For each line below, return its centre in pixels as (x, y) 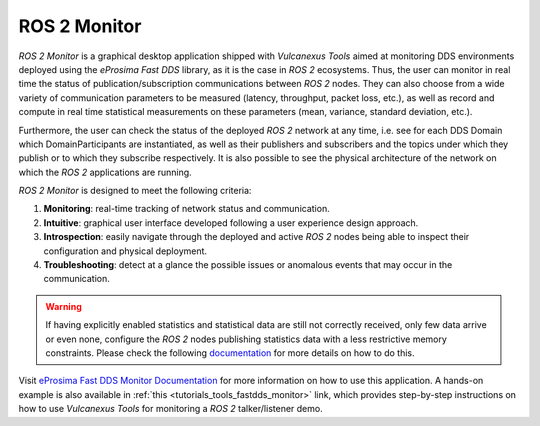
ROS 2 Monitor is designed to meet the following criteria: (135, 191)
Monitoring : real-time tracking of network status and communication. (186, 209)
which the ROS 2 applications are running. (105, 172)
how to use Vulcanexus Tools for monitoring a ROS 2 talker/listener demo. (171, 409)
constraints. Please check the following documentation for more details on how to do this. (230, 352)
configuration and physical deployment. (125, 251)
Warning (63, 306)
